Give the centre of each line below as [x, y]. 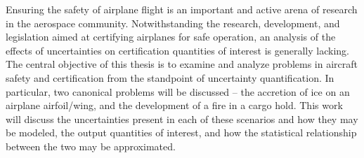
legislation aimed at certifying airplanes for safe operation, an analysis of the [171, 37]
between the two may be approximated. [91, 146]
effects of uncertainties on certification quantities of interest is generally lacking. [177, 50]
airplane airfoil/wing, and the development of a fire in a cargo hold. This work [174, 105]
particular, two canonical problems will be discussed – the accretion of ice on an [178, 91]
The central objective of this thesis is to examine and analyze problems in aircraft [182, 64]
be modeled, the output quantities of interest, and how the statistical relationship [181, 132]
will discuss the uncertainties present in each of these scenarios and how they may [182, 118]
